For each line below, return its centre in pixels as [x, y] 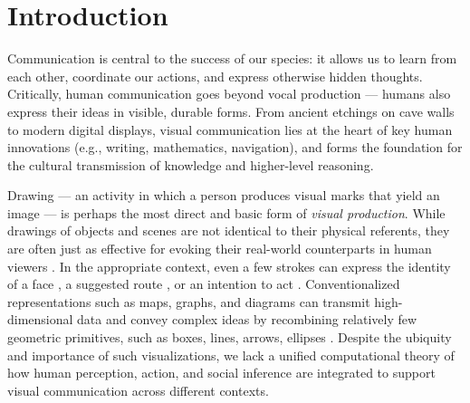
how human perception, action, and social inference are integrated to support [221, 373]
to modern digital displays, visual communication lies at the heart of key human [230, 129]
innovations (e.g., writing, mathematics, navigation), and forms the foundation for [235, 147]
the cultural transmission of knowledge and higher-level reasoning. [191, 164]
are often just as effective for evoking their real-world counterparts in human [220, 249]
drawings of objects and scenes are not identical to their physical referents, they [229, 230]
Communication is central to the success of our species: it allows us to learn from [232, 58]
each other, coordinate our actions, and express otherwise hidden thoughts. [215, 76]
